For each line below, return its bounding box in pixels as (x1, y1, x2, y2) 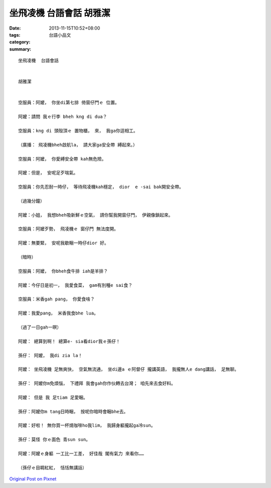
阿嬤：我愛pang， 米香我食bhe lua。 (18, 310, 99, 316)
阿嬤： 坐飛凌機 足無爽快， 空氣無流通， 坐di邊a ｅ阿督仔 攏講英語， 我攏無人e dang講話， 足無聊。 (18, 367, 239, 372)
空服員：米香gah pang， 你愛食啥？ (18, 296, 95, 302)
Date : (9, 25, 21, 31)
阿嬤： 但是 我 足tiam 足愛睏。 (18, 394, 88, 400)
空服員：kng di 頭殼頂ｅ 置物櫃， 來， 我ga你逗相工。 (18, 128, 138, 134)
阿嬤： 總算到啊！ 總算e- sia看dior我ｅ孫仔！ (18, 339, 120, 344)
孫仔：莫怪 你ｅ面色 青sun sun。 (18, 437, 90, 442)
